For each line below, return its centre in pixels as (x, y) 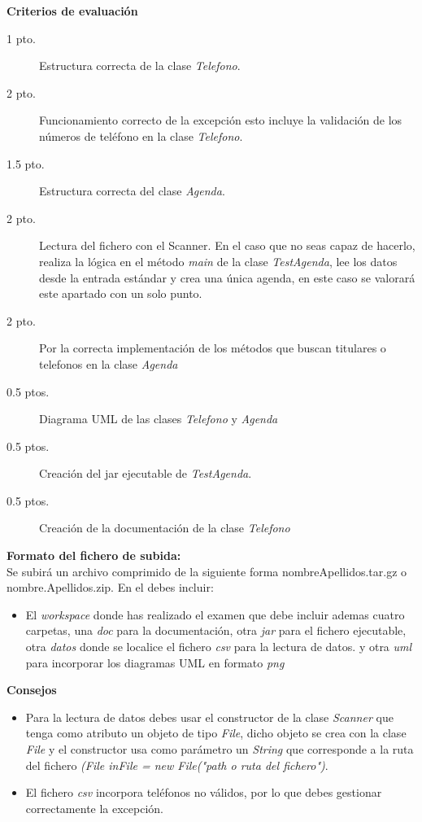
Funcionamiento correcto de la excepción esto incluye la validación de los (221, 120)
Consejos (32, 690)
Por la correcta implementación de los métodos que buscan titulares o (213, 348)
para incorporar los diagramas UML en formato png (155, 662)
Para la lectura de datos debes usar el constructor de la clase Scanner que (209, 717)
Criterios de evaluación (72, 11)
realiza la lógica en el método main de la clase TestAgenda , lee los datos (218, 261)
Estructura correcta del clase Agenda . (132, 191)
